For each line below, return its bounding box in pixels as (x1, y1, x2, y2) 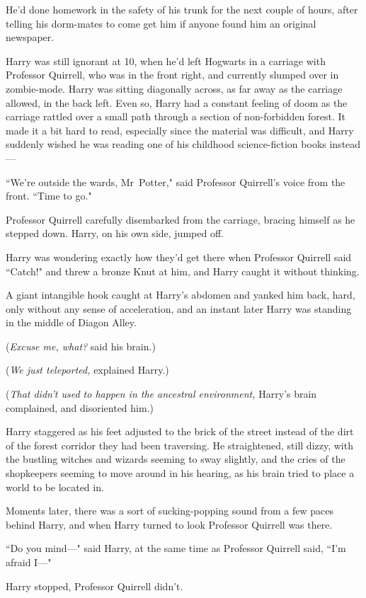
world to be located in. (6, 479, 104, 494)
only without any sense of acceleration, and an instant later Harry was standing (6, 301, 352, 316)
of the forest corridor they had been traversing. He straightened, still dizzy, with (6, 437, 353, 452)
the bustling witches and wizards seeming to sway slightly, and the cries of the (6, 452, 345, 466)
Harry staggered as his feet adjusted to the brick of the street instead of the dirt (6, 424, 354, 439)
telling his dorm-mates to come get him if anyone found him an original (6, 16, 316, 30)
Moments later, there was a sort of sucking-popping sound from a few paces (6, 503, 333, 518)
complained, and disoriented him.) (6, 400, 154, 415)
